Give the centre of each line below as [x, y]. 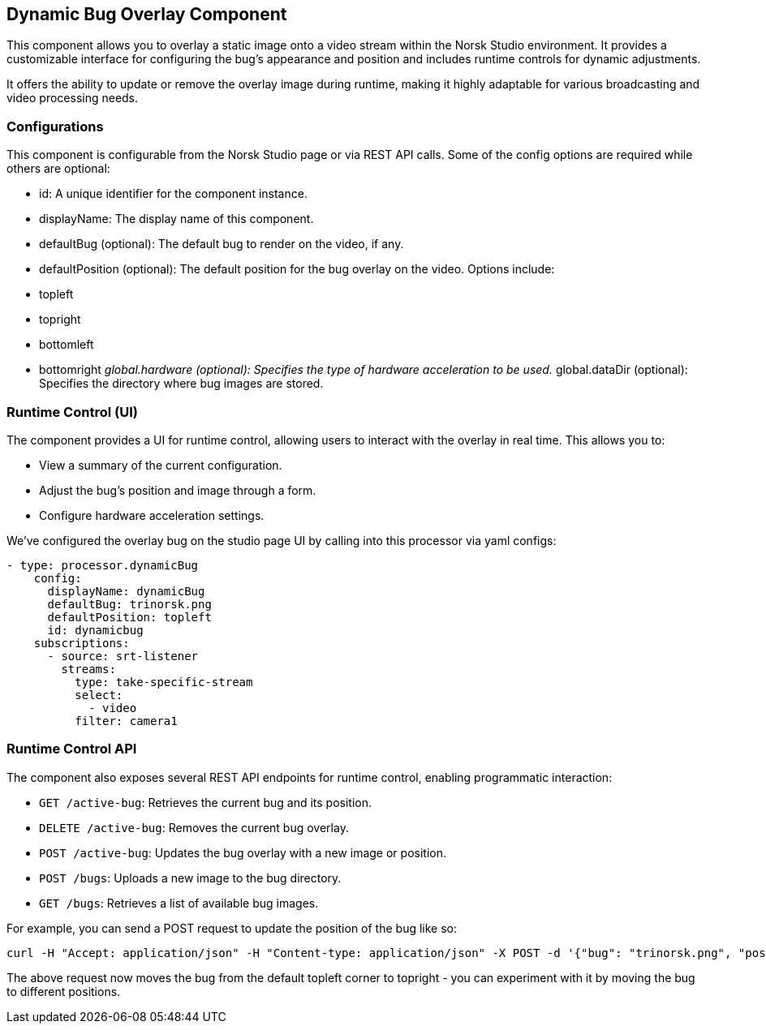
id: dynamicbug [95, 630]
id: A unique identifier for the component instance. [173, 194]
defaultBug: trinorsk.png [129, 604]
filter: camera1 [126, 721]
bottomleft [67, 345]
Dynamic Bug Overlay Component [147, 14]
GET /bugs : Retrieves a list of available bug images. [179, 903]
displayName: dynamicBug [126, 591]
